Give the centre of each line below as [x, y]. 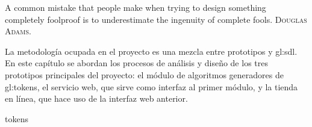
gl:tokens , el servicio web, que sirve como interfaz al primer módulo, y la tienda [151, 86]
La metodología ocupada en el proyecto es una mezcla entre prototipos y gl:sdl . [151, 51]
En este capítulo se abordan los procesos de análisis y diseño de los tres [136, 63]
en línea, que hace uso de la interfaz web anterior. [96, 98]
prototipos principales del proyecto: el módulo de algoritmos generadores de [144, 74]
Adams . [18, 31]
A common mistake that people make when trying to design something [136, 7]
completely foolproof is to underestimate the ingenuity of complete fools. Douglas [156, 19]
